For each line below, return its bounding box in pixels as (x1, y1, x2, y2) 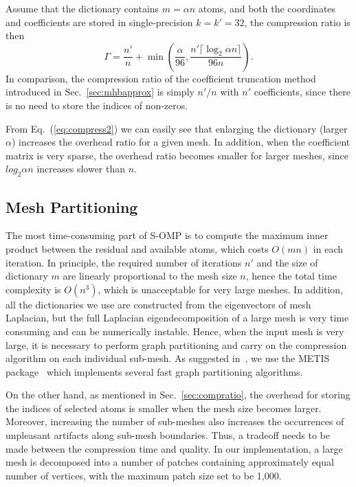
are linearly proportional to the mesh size (63, 269, 237, 283)
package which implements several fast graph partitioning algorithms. (5, 364, 303, 378)
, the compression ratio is (244, 14, 351, 29)
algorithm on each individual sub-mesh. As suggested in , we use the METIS (5, 351, 330, 365)
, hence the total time (245, 269, 337, 283)
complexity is (5, 282, 61, 296)
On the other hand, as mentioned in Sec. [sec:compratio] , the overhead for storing (5, 387, 351, 402)
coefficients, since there (254, 84, 351, 99)
